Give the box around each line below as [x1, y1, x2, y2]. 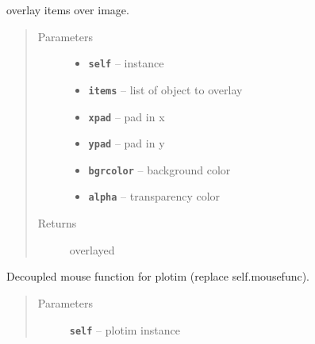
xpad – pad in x [88, 108, 165, 124]
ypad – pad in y [88, 135, 165, 151]
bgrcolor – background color [88, 161, 231, 178]
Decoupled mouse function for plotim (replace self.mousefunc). [6, 268, 310, 285]
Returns [37, 215, 77, 231]
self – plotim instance [69, 321, 180, 338]
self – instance [88, 55, 164, 71]
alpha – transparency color [88, 188, 221, 204]
